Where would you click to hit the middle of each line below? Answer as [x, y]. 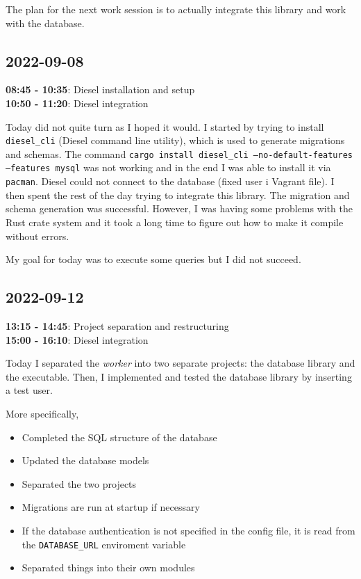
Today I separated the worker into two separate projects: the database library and [180, 363]
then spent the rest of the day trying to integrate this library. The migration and [178, 195]
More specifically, [42, 413]
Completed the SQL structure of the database [119, 437]
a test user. [29, 390]
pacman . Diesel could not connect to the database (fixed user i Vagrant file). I [170, 181]
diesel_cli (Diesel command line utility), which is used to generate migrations [175, 140]
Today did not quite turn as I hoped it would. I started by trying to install [165, 126]
